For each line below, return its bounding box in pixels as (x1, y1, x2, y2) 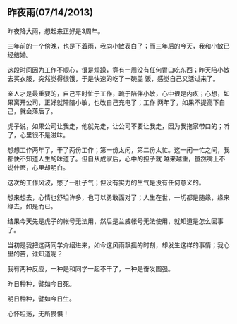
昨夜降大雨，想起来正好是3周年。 (7, 27, 104, 35)
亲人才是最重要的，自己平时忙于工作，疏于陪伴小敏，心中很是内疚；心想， (7, 89, 224, 97)
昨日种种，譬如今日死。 (7, 279, 75, 287)
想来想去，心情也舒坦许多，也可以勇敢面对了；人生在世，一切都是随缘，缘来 (7, 193, 230, 201)
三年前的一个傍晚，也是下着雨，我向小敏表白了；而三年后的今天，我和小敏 (7, 42, 224, 50)
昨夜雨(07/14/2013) (7, 6, 94, 19)
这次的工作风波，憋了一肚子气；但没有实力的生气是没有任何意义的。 (7, 178, 205, 187)
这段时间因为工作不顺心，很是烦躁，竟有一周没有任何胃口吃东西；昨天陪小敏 (7, 66, 230, 74)
